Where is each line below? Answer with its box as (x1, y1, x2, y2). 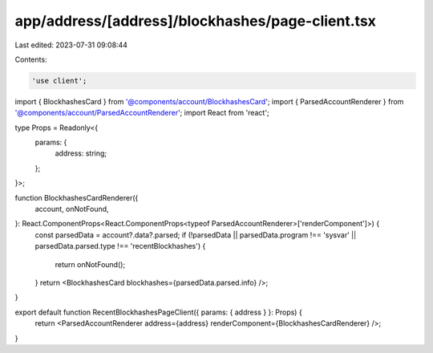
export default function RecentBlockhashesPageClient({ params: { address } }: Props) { (14, 307, 302, 317)
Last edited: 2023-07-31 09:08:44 (14, 40, 128, 50)
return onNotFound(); (55, 259, 126, 269)
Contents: (14, 55, 47, 64)
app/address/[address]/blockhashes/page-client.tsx (14, 12, 377, 30)
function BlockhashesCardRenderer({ (14, 193, 139, 202)
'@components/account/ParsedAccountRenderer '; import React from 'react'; (14, 108, 269, 118)
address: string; (55, 148, 107, 158)
